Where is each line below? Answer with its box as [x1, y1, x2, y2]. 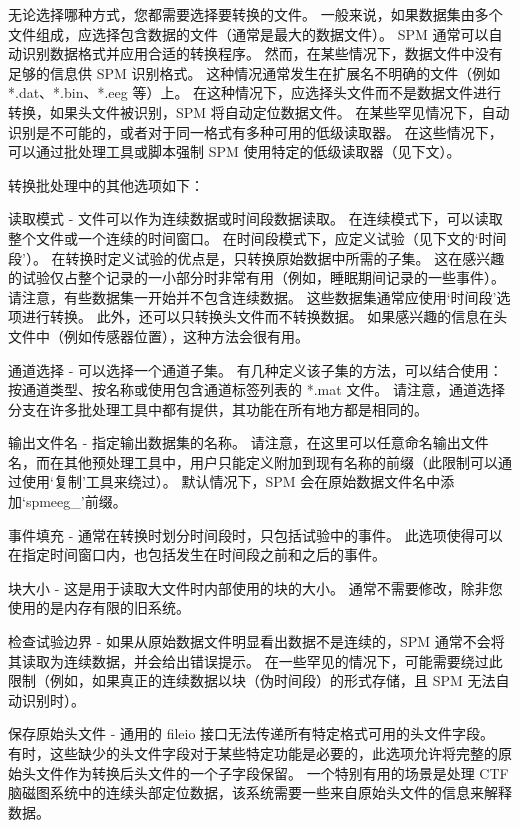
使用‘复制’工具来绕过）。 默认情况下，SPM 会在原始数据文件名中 [21, 471, 441, 492]
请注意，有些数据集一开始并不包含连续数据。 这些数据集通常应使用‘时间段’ [8, 286, 497, 307]
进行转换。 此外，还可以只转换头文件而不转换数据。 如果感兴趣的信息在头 [21, 306, 508, 327]
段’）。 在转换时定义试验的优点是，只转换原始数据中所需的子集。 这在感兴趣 [8, 247, 505, 268]
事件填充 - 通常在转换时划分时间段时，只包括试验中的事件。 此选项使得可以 [8, 524, 503, 545]
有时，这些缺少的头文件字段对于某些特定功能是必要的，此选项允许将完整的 [8, 743, 498, 763]
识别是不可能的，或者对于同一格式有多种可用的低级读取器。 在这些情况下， [8, 121, 503, 142]
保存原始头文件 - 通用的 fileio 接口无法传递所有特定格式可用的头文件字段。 [8, 723, 495, 744]
